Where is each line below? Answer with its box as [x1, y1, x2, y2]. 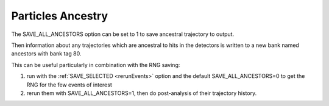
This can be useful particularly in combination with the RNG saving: [11, 61, 180, 68]
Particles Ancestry [11, 9, 108, 23]
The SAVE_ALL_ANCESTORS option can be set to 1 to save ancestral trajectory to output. [11, 30, 235, 38]
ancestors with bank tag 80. [11, 50, 82, 57]
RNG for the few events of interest [26, 81, 112, 88]
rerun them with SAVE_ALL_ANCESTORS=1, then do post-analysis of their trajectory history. [26, 89, 257, 97]
